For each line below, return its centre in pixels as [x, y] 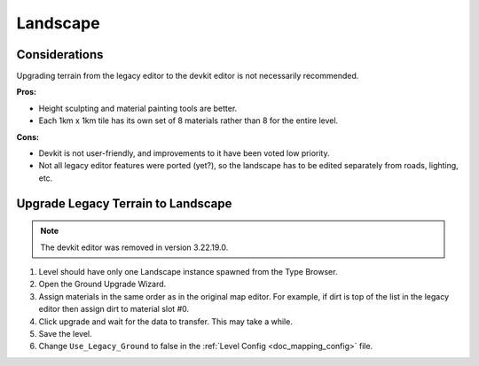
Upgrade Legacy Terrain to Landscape [124, 203]
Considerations [60, 55]
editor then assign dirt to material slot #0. [114, 309]
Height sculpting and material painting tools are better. [138, 108]
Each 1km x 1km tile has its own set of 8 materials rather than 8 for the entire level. [188, 121]
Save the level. [65, 333]
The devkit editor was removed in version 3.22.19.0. [134, 247]
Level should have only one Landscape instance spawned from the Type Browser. [188, 271]
